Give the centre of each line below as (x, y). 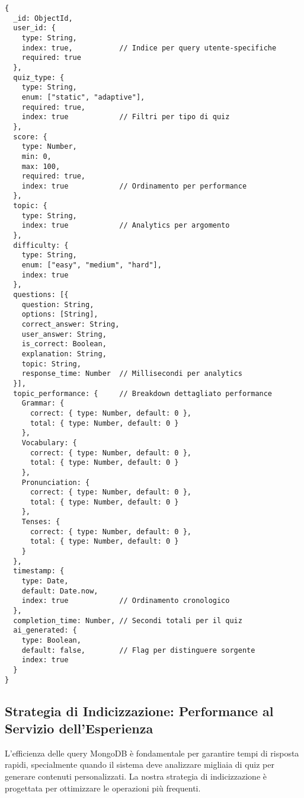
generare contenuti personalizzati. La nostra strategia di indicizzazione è (136, 776)
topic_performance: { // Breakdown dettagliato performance (143, 393)
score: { (30, 137)
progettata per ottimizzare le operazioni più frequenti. (103, 788)
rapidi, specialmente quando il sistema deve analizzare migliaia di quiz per (140, 765)
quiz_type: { (39, 77)
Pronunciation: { (56, 482)
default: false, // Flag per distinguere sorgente (138, 650)
